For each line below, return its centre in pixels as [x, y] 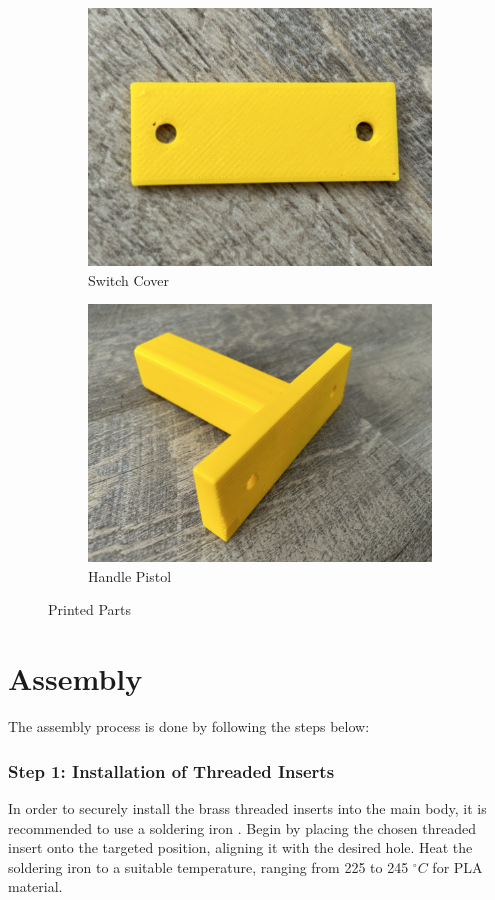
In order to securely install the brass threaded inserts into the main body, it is [247, 807]
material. [35, 886]
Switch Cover [128, 279]
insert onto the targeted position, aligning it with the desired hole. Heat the [240, 847]
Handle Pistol [130, 575]
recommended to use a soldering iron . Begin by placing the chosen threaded [242, 827]
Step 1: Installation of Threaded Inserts [171, 770]
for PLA [457, 866]
